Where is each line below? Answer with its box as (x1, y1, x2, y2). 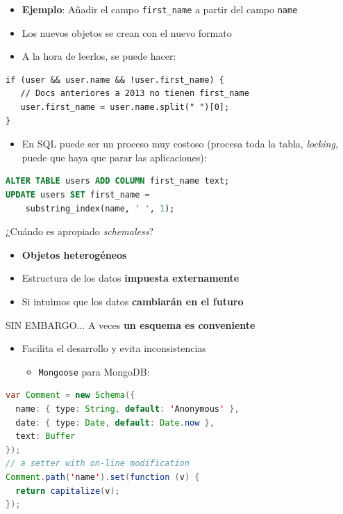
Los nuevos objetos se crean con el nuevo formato (22, 25, 232, 40)
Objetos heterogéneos (22, 247, 127, 262)
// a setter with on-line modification (6, 458, 190, 469)
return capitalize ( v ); (15, 485, 120, 496)
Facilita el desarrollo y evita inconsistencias (22, 341, 206, 355)
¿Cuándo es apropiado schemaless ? (6, 224, 153, 239)
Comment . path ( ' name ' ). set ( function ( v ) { (6, 472, 200, 482)
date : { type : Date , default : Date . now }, (15, 417, 215, 428)
